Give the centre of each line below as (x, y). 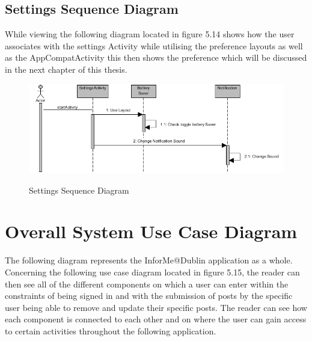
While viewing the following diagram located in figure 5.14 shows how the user (150, 34)
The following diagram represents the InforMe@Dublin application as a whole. (149, 260)
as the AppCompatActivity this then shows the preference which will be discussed (156, 57)
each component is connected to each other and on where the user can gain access (156, 319)
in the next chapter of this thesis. (66, 69)
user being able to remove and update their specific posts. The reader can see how (156, 307)
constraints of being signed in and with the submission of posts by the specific (149, 296)
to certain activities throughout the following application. (111, 330)
